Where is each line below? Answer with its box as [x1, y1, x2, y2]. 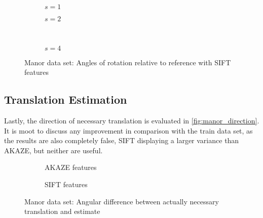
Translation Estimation [4, 92, 127, 107]
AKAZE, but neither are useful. [4, 145, 103, 155]
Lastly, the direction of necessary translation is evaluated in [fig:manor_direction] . [4, 115, 259, 125]
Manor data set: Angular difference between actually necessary [24, 196, 219, 206]
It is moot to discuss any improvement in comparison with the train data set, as [4, 125, 253, 136]
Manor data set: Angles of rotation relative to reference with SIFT [24, 57, 231, 67]
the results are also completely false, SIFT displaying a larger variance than [4, 135, 239, 146]
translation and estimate [24, 206, 100, 216]
